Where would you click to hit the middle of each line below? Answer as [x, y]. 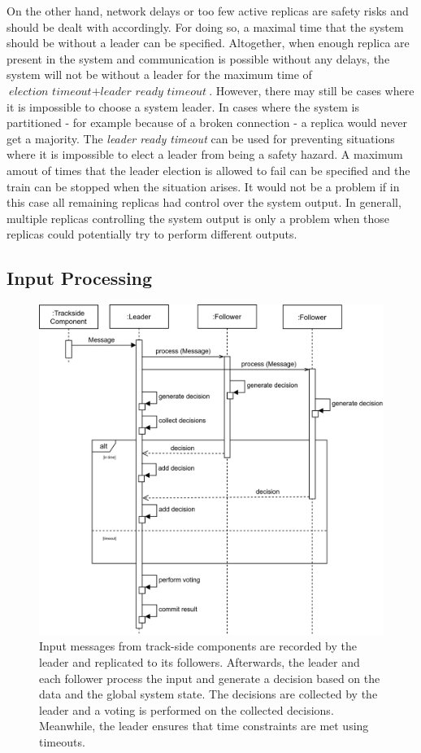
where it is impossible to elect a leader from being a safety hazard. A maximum [205, 154]
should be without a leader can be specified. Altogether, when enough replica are [208, 43]
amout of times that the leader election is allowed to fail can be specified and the [208, 170]
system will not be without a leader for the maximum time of [159, 74]
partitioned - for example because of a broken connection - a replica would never [207, 123]
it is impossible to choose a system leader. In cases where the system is [183, 106]
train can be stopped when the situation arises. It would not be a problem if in [203, 186]
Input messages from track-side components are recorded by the [198, 646]
